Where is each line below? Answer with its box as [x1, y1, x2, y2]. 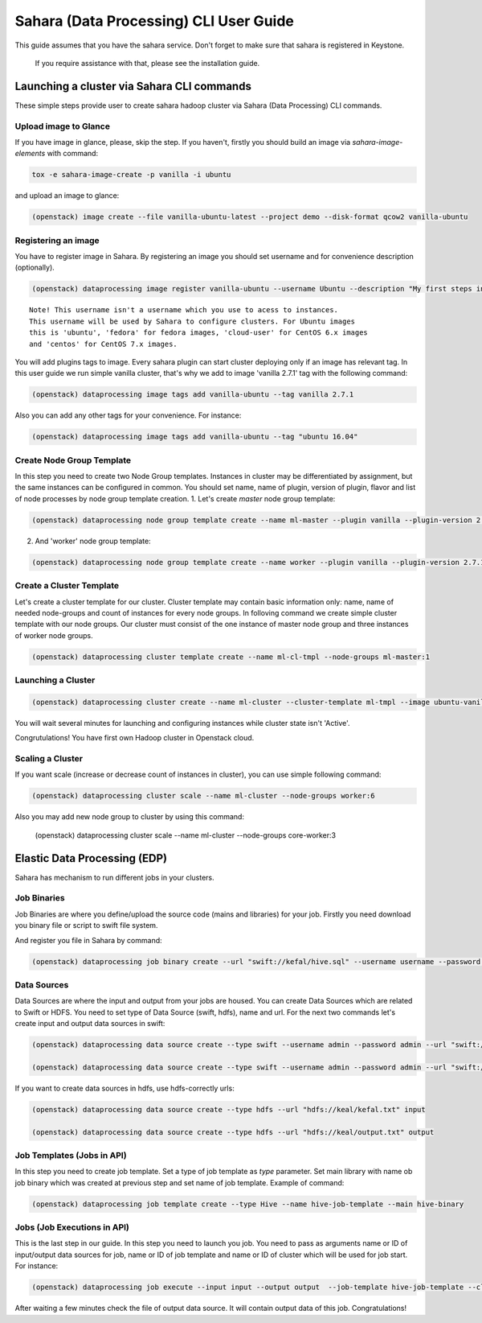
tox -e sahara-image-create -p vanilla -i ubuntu [31, 170, 231, 179]
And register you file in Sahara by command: [14, 935, 162, 945]
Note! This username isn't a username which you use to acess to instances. [29, 306, 339, 315]
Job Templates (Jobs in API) [14, 1149, 128, 1160]
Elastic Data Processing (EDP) [14, 851, 168, 865]
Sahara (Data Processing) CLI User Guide [14, 12, 295, 30]
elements [14, 149, 46, 159]
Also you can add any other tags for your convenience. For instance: [14, 410, 242, 420]
